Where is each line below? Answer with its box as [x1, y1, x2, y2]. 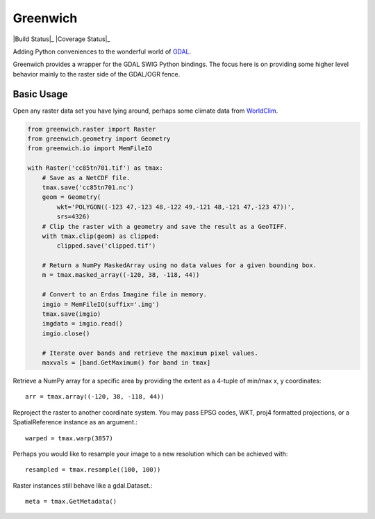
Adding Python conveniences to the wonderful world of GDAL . [12, 47, 192, 56]
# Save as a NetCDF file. [42, 174, 131, 182]
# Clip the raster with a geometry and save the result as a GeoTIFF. [42, 223, 288, 230]
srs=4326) [56, 213, 90, 221]
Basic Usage [12, 88, 68, 100]
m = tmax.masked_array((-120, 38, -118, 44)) [42, 271, 200, 279]
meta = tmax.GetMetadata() [25, 497, 117, 506]
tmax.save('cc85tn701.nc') [42, 183, 135, 191]
